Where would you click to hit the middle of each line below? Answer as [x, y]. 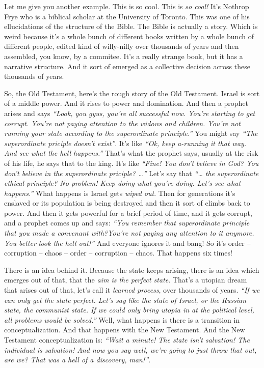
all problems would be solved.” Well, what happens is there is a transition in [122, 319]
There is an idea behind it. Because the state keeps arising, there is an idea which [132, 270]
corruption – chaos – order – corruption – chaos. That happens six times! [118, 253]
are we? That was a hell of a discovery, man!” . [77, 360]
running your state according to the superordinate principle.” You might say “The [131, 133]
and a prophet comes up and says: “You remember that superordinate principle [127, 223]
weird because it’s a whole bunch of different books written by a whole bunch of [129, 36]
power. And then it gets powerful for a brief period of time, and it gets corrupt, [128, 213]
